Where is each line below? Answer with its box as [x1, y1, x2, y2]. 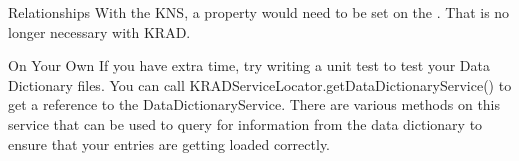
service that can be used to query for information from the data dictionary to [8, 113, 483, 134]
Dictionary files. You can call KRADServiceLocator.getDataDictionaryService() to [8, 74, 512, 95]
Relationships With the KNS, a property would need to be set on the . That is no [8, 2, 510, 22]
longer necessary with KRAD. [8, 21, 191, 42]
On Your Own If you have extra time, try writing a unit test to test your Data [8, 55, 491, 76]
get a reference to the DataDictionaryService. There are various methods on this [8, 94, 501, 115]
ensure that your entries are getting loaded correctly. [8, 133, 330, 154]
